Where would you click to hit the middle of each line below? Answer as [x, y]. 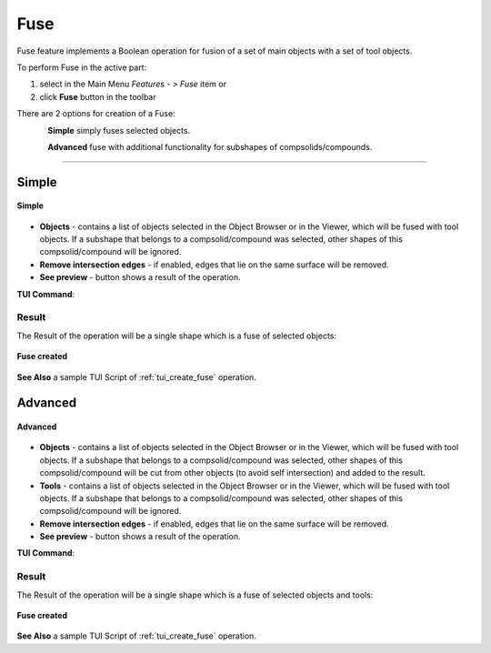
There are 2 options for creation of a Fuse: [96, 114]
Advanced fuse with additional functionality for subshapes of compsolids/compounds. [210, 146]
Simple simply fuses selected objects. [119, 130]
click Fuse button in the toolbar [98, 96]
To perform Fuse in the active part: [82, 67]
